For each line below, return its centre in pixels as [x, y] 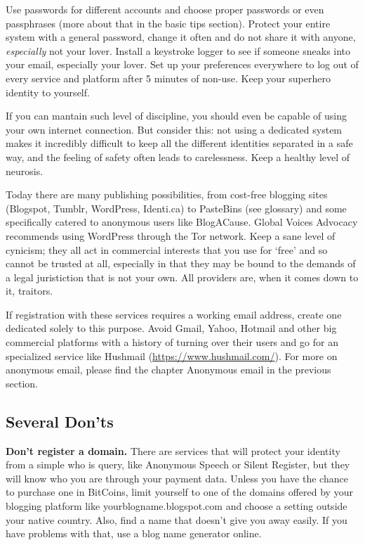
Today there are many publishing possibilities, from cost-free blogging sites [167, 194]
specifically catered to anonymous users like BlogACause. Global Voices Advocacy [182, 222]
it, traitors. [29, 291]
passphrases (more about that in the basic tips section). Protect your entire [168, 23]
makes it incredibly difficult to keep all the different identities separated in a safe [179, 143]
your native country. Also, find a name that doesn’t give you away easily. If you [177, 519]
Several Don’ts [60, 421]
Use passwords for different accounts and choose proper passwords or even [165, 9]
